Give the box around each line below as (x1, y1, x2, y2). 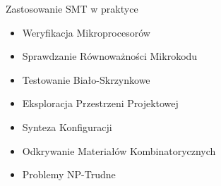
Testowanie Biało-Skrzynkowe (22, 72, 150, 87)
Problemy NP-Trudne (22, 167, 116, 182)
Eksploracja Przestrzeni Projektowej (22, 96, 179, 111)
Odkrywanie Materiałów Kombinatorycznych (22, 143, 216, 158)
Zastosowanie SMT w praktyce (6, 1, 138, 15)
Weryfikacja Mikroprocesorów (22, 25, 150, 39)
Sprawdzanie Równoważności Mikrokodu (22, 49, 198, 63)
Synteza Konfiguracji (22, 119, 112, 134)
